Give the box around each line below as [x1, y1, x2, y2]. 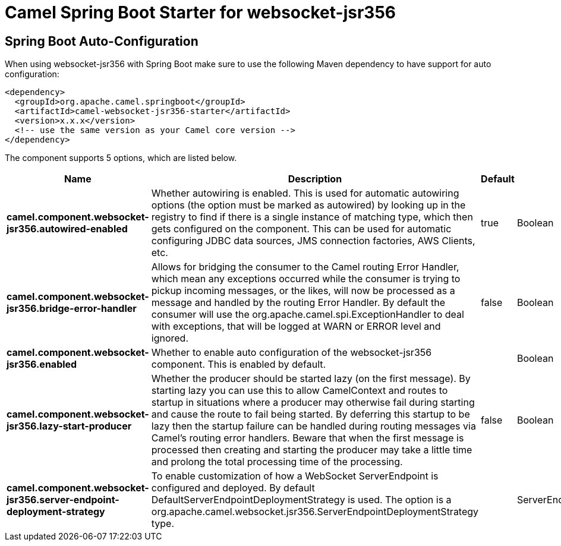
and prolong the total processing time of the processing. [151, 456, 403, 468]
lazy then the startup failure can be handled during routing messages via [151, 420, 476, 433]
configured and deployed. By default [151, 482, 315, 494]
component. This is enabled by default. [151, 358, 326, 371]
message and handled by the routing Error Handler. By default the [151, 296, 446, 309]
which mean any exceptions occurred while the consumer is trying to [151, 273, 461, 285]
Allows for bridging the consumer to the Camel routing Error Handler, [151, 261, 459, 273]
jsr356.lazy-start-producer [7, 420, 132, 433]
